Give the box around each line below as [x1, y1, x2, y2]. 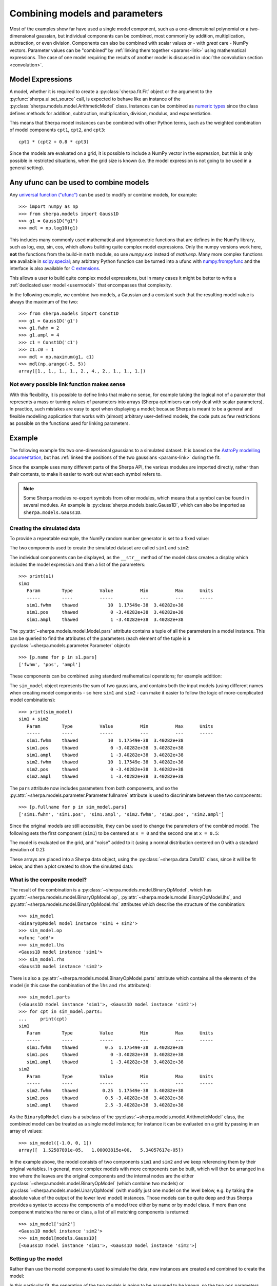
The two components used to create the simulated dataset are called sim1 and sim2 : [9, 545, 190, 551]
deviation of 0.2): [9, 847, 46, 853]
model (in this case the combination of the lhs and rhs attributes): [9, 982, 151, 988]
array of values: [9, 1128, 43, 1134]
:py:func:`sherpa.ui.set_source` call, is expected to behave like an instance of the [9, 96, 181, 102]
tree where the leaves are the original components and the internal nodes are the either [9, 1173, 194, 1179]
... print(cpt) [18, 1016, 68, 1022]
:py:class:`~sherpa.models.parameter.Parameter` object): [9, 642, 131, 648]
